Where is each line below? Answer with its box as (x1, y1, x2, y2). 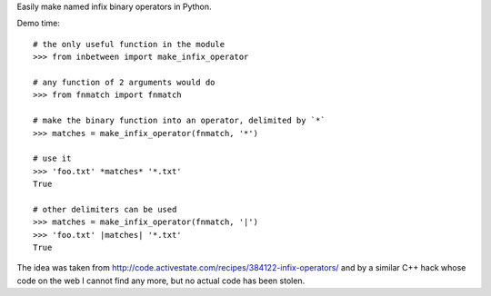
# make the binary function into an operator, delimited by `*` (33, 115, 326, 126)
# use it (33, 153, 72, 163)
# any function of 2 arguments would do (33, 77, 215, 87)
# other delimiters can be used (33, 204, 177, 214)
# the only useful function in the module (33, 39, 225, 49)
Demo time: (16, 18, 61, 29)
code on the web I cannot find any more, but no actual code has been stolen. (16, 275, 306, 286)
